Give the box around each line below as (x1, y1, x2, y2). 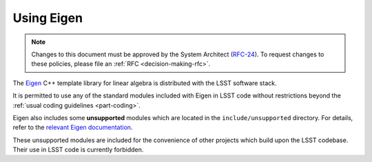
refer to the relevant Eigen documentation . (12, 124, 133, 132)
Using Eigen (12, 10, 83, 25)
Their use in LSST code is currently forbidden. (12, 146, 144, 154)
